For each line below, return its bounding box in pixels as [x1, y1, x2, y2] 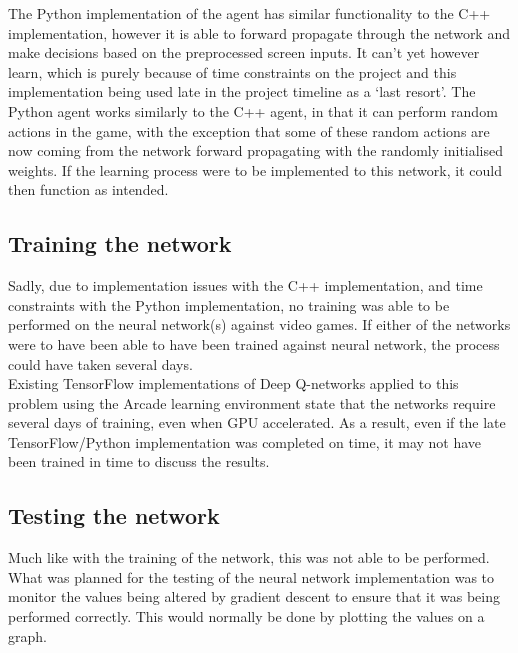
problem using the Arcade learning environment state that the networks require [8, 392, 496, 413]
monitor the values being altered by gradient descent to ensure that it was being [8, 586, 501, 607]
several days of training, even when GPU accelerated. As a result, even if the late [8, 412, 506, 433]
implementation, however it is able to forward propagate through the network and [8, 22, 510, 43]
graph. [8, 625, 47, 646]
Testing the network [8, 500, 220, 531]
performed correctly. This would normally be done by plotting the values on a [8, 606, 485, 627]
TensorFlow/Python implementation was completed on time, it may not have [8, 431, 482, 452]
